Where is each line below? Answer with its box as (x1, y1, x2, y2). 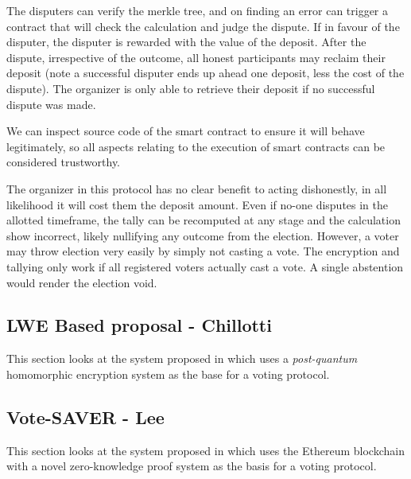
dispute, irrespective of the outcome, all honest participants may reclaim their (6, 49, 386, 65)
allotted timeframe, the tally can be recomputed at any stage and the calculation (6, 212, 401, 228)
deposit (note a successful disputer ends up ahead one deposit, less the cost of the (6, 64, 405, 81)
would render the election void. (6, 274, 157, 290)
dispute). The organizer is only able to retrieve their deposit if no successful (6, 80, 375, 96)
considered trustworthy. (6, 154, 121, 170)
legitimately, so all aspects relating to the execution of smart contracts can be (6, 138, 386, 154)
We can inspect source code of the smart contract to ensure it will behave (6, 123, 365, 139)
